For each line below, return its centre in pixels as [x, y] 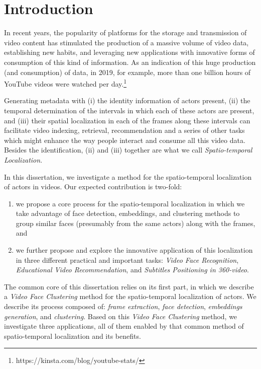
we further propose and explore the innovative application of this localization [134, 250]
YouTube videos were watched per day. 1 [65, 83]
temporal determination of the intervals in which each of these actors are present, [129, 110]
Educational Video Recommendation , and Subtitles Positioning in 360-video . [132, 270]
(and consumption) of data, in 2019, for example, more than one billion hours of [127, 72]
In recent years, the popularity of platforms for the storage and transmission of [125, 32]
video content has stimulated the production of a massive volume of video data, [126, 42]
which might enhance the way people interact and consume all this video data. [125, 140]
